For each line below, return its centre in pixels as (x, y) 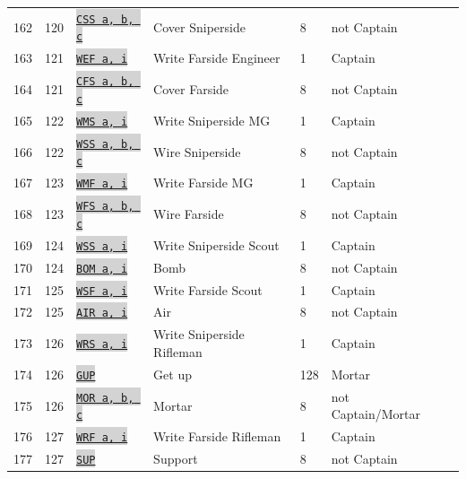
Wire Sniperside (197, 151)
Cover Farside (191, 89)
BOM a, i (102, 269)
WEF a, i (102, 60)
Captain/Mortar (375, 414)
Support (176, 459)
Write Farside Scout (208, 289)
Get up (173, 374)
